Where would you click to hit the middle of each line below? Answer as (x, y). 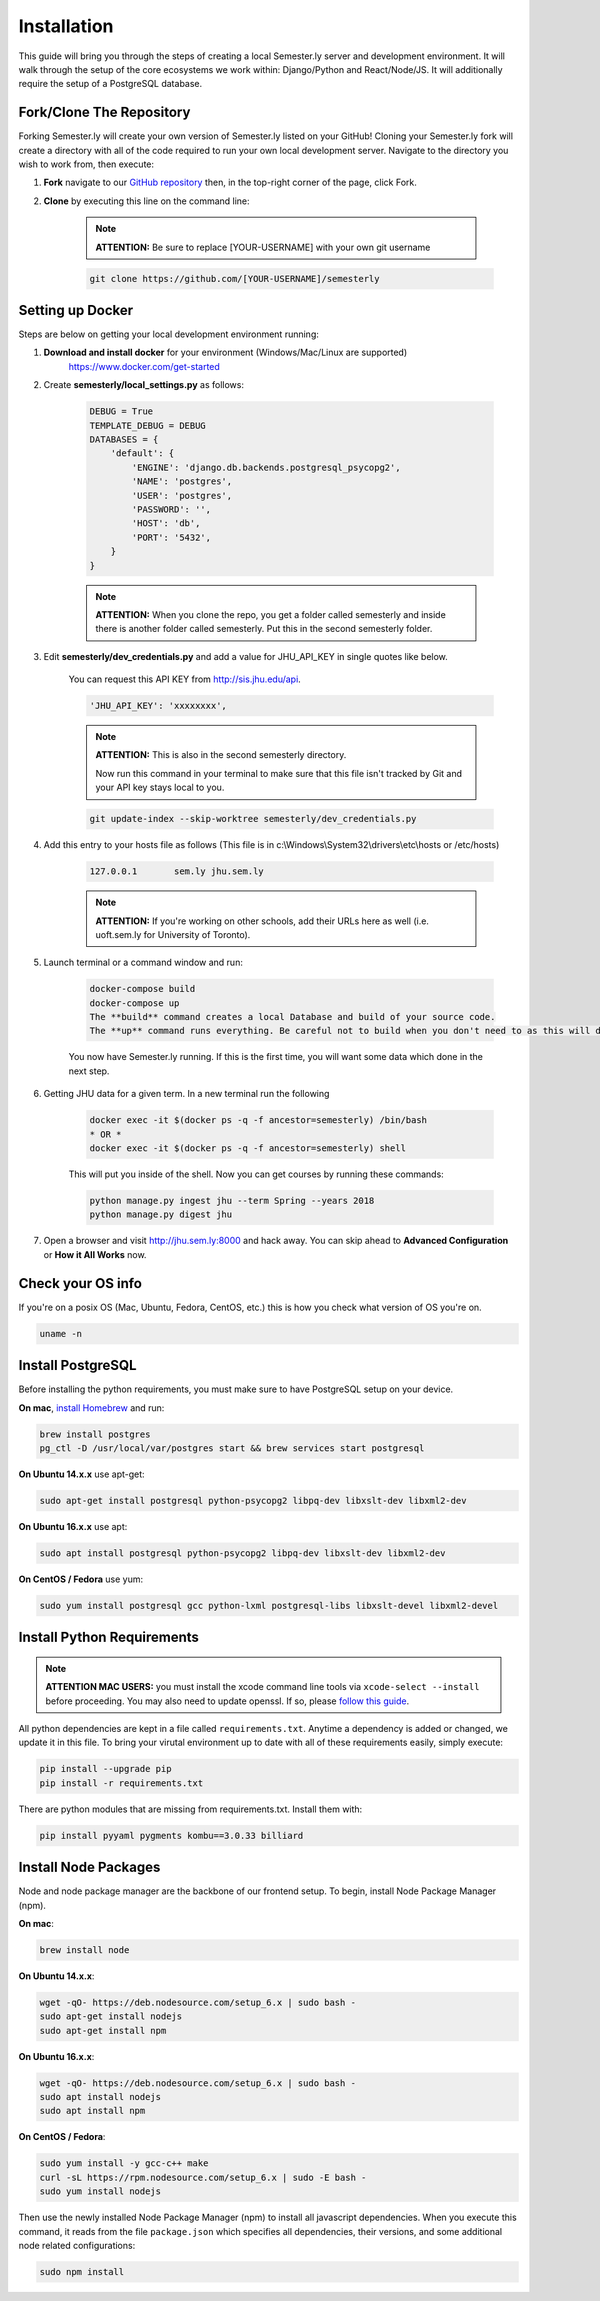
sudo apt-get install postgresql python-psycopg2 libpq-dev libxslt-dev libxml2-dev (253, 1500)
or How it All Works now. (95, 1254)
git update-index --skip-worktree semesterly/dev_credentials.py (253, 819)
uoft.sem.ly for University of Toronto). (173, 934)
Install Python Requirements (109, 1637)
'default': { (142, 453)
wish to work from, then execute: (86, 164)
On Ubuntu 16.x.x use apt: (73, 1526)
